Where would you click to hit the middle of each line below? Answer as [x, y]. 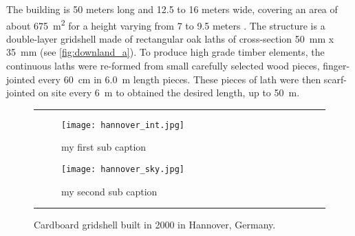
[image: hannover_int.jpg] [123, 125]
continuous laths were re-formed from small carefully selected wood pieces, [163, 66]
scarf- [335, 79]
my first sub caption [104, 147]
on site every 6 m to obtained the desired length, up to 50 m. [169, 93]
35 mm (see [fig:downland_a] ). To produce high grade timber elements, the [165, 52]
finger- [336, 66]
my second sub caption [109, 191]
